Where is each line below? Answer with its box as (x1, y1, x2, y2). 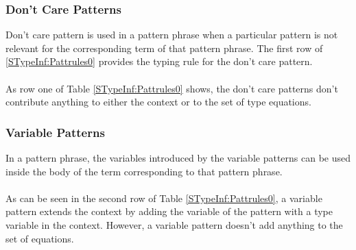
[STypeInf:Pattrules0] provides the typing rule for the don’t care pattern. (5, 54, 313, 68)
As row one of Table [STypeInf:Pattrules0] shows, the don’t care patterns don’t (5, 81, 338, 95)
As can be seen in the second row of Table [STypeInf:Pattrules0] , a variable (5, 190, 322, 205)
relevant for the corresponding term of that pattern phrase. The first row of (5, 40, 323, 55)
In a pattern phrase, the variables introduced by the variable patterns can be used (5, 151, 351, 164)
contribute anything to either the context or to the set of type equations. (5, 95, 311, 109)
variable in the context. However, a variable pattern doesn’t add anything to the (5, 217, 343, 232)
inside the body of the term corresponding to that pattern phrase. (5, 164, 283, 178)
